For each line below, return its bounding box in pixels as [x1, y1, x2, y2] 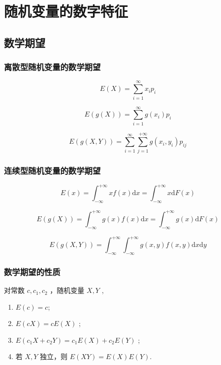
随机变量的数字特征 [4, 1, 128, 21]
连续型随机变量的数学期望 [4, 164, 101, 176]
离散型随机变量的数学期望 [4, 61, 101, 73]
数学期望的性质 [4, 265, 61, 278]
